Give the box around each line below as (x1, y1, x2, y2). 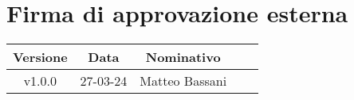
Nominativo (145, 48, 221, 67)
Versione (13, 48, 68, 67)
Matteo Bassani (140, 71, 227, 90)
